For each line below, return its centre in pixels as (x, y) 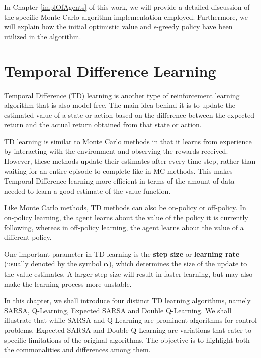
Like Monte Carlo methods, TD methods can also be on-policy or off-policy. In (125, 207)
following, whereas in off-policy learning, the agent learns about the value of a (124, 227)
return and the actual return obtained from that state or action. (103, 124)
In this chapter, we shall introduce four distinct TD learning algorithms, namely (127, 300)
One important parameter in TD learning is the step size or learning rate (122, 254)
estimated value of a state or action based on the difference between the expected (129, 114)
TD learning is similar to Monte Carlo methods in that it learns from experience (128, 141)
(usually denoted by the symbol (53, 264)
